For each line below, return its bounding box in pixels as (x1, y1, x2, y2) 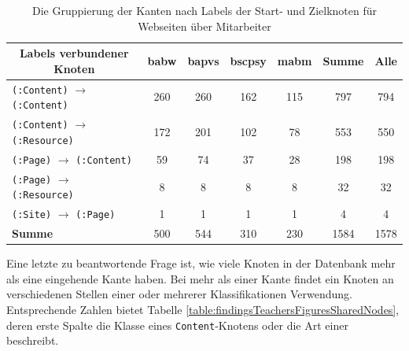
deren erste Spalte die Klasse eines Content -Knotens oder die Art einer (6, 316, 348, 333)
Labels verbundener (19, 45, 129, 61)
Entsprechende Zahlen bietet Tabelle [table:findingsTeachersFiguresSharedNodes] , (6, 301, 400, 317)
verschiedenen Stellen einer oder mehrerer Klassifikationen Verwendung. (6, 286, 352, 302)
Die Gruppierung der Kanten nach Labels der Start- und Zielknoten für (32, 2, 377, 18)
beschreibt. (6, 332, 59, 349)
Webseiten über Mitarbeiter (138, 17, 271, 34)
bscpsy (230, 52, 267, 68)
